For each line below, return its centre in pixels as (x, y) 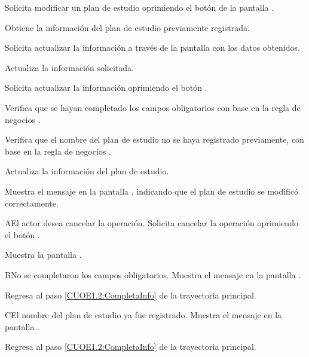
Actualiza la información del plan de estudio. (87, 171)
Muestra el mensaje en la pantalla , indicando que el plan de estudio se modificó (152, 191)
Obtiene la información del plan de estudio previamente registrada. (127, 27)
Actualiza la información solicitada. (69, 67)
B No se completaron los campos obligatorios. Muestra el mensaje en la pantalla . (153, 274)
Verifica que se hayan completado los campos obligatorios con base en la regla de (153, 107)
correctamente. (32, 203)
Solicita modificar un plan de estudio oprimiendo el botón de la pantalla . (140, 7)
